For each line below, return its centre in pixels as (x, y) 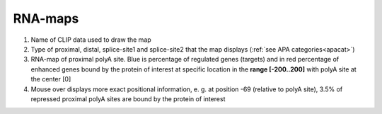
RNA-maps (46, 18)
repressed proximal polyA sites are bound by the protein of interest (128, 98)
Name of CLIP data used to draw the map (91, 40)
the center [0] (51, 79)
